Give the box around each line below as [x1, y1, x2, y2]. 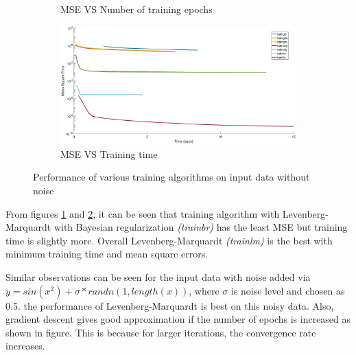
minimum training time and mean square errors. [5, 247, 209, 261]
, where [189, 283, 219, 297]
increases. [5, 339, 45, 353]
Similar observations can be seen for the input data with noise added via [5, 270, 311, 284]
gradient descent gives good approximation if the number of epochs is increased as [5, 312, 351, 326]
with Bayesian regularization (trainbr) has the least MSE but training [54, 220, 348, 234]
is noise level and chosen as [230, 283, 345, 297]
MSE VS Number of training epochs [60, 2, 213, 16]
